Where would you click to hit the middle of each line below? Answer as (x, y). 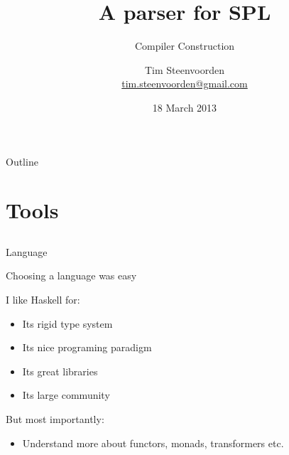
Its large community (66, 395)
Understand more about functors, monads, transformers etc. (153, 443)
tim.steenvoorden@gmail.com (185, 84)
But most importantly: (55, 419)
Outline (22, 161)
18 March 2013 (185, 107)
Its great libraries (60, 371)
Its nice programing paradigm (87, 347)
